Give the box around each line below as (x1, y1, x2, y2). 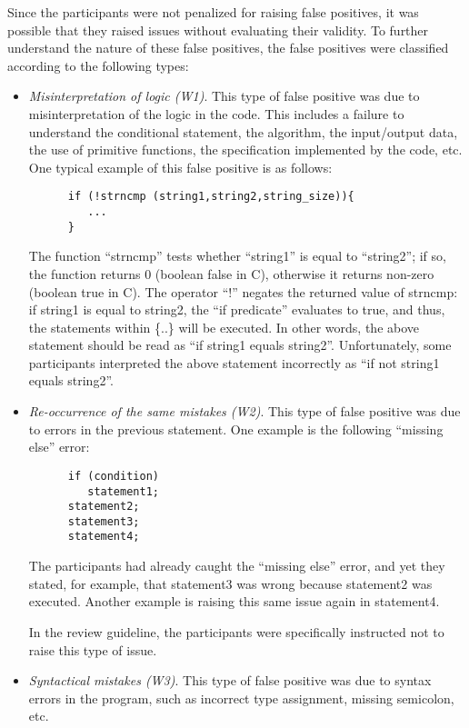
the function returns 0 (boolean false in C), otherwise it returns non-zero (28, 264, 434, 283)
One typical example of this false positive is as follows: (28, 157, 333, 176)
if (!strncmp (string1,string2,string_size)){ (67, 190, 354, 204)
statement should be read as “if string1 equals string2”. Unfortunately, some (28, 335, 452, 354)
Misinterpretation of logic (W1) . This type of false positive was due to (28, 86, 420, 105)
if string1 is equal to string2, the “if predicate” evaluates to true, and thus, (28, 300, 445, 319)
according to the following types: (7, 55, 189, 75)
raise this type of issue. (28, 640, 157, 659)
